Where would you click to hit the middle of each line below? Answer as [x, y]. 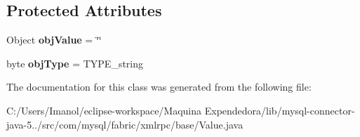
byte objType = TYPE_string [75, 63]
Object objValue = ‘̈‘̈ [54, 40]
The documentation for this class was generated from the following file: [159, 87]
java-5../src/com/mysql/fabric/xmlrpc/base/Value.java [125, 124]
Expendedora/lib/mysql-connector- [280, 110]
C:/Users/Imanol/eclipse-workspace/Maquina [104, 110]
